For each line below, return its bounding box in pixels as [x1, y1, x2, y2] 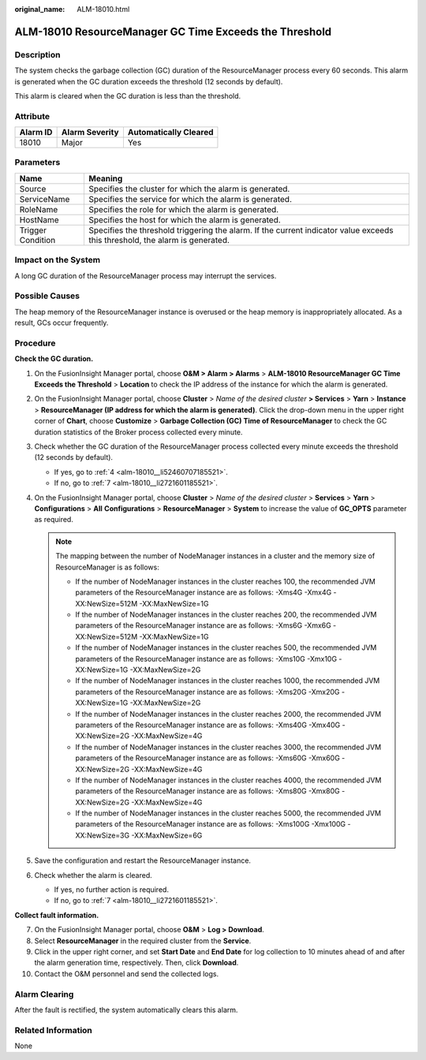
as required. [34, 515, 74, 524]
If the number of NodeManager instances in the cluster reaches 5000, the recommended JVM [75, 808, 382, 818]
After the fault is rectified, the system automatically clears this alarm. [14, 1005, 238, 1014]
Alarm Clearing [14, 988, 74, 999]
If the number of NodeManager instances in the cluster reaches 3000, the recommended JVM [75, 742, 382, 752]
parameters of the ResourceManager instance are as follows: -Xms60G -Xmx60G [75, 753, 341, 763]
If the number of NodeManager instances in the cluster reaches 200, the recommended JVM [75, 610, 377, 619]
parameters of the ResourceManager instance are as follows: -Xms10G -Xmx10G [75, 654, 338, 663]
